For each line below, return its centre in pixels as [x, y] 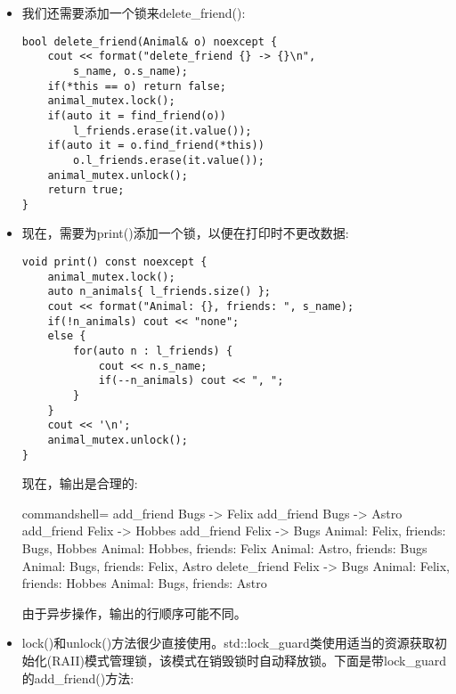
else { [67, 336]
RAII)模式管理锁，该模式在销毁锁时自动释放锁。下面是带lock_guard [249, 660]
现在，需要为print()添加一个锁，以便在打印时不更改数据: [185, 233]
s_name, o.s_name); [130, 71]
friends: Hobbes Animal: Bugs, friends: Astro [144, 583]
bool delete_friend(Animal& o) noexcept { [150, 41]
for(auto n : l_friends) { [153, 351]
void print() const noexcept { [114, 262]
